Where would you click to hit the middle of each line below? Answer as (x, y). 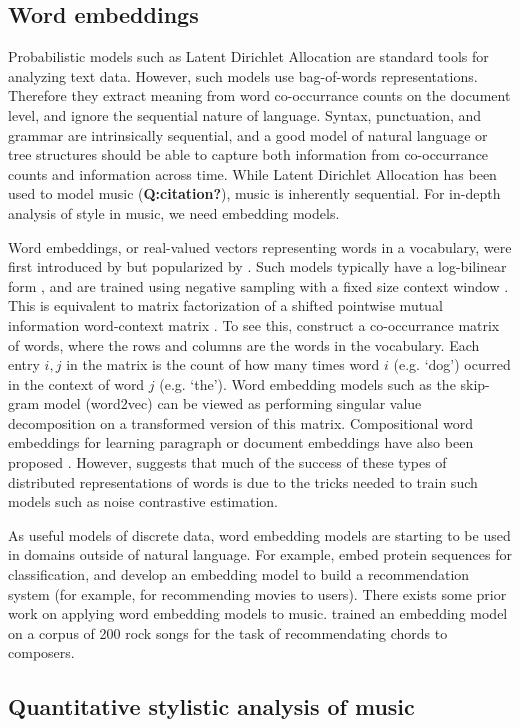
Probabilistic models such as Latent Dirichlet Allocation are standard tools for (248, 56)
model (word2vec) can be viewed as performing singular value (232, 403)
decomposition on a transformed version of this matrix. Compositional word (240, 422)
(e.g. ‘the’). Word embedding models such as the (307, 383)
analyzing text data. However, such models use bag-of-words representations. (243, 75)
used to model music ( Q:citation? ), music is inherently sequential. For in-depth (254, 193)
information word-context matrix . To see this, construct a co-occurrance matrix (254, 324)
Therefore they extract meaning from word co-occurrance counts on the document (259, 95)
